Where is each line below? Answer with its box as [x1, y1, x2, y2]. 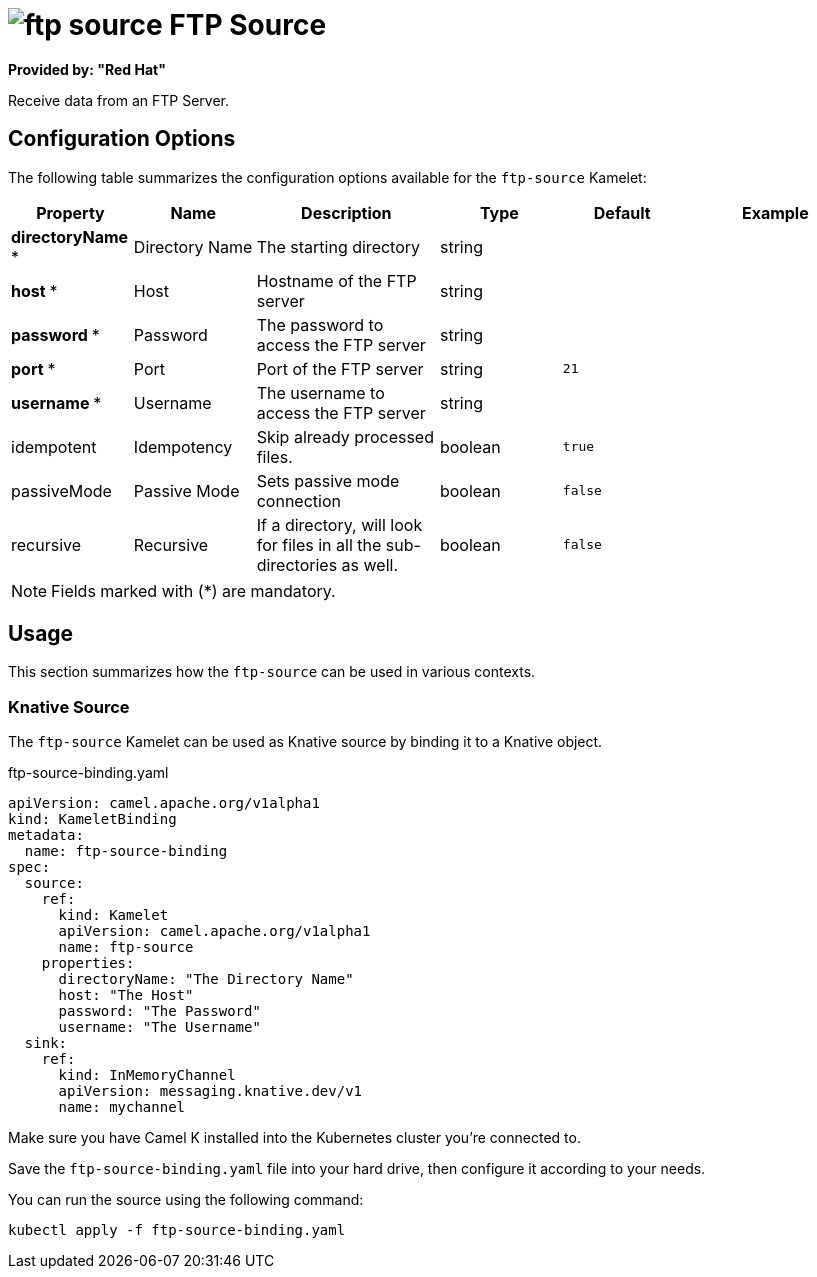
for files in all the [256, 534, 382, 555]
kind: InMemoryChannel [58, 1067, 236, 1084]
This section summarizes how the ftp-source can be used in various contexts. [8, 663, 536, 681]
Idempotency [133, 436, 233, 457]
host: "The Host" [58, 987, 194, 1004]
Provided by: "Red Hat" [8, 60, 166, 78]
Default [593, 202, 651, 223]
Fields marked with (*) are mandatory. [51, 580, 336, 601]
